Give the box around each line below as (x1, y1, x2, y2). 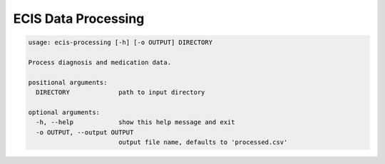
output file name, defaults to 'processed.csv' (118, 138, 288, 146)
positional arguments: (28, 78, 108, 86)
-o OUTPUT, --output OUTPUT (36, 128, 134, 136)
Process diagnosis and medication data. (28, 58, 171, 66)
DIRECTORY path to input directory (36, 88, 205, 96)
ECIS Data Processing (13, 11, 145, 26)
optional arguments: (28, 108, 100, 116)
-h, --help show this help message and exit (36, 118, 235, 126)
